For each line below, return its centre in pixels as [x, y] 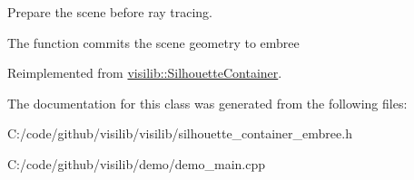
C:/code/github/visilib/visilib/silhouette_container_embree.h [180, 133]
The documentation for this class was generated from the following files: [207, 103]
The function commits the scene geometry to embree [153, 42]
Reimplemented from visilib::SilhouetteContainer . [145, 73]
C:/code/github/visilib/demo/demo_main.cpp [137, 163]
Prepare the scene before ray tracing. [110, 12]
